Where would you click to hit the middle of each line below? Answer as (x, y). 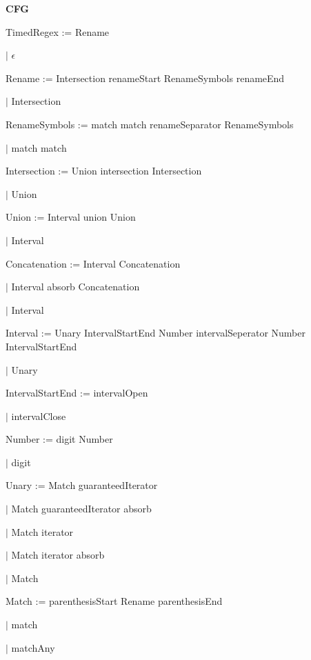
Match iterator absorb (58, 555)
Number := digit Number (59, 439)
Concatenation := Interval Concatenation (93, 263)
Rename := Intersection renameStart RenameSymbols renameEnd (145, 78)
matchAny (33, 647)
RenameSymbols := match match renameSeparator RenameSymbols (150, 124)
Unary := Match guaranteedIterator (82, 485)
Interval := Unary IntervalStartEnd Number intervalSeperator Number (155, 333)
